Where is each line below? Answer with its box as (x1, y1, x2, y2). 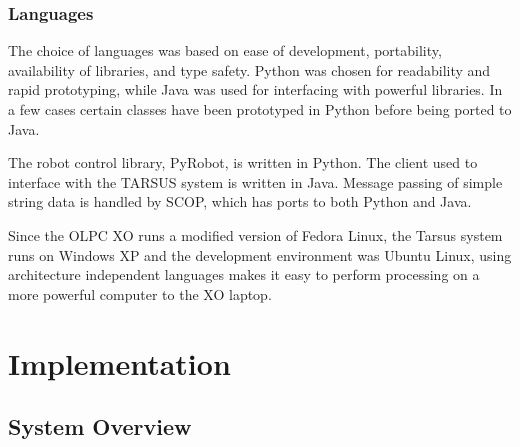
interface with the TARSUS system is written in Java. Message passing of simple (8, 171, 503, 192)
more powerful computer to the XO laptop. (8, 283, 272, 304)
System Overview (8, 411, 192, 442)
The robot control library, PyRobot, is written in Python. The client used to (8, 152, 478, 173)
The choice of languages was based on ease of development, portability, (8, 40, 442, 61)
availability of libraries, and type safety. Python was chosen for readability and (8, 59, 491, 80)
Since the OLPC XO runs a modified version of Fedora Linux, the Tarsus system (8, 224, 503, 245)
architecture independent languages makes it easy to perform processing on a (8, 264, 480, 285)
